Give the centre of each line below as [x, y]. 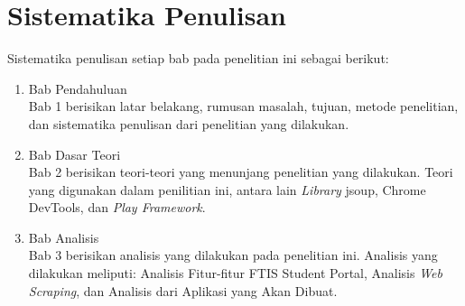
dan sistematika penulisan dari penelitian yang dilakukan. [189, 123]
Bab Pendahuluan [78, 88]
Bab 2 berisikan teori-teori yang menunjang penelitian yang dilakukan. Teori [241, 172]
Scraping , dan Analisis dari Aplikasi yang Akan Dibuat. [183, 290]
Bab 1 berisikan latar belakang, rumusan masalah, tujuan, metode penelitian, [243, 106]
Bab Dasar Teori [74, 154]
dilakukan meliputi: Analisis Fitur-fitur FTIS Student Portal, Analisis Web [235, 273]
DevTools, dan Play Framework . [117, 207]
